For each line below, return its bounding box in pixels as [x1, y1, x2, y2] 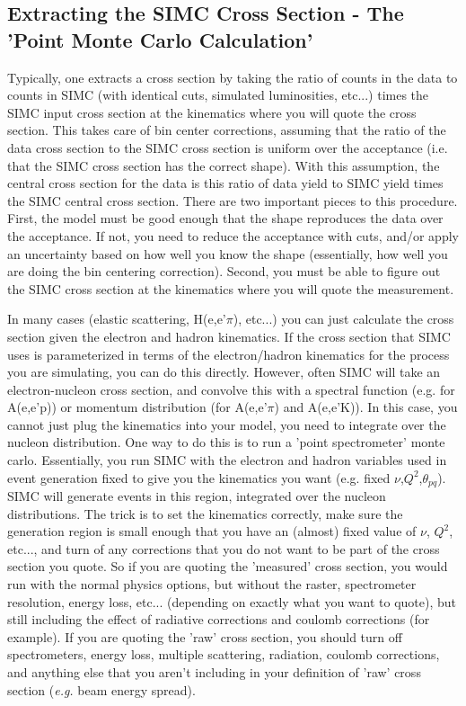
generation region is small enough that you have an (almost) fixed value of [7, 522, 417, 541]
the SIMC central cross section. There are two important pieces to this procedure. [7, 191, 458, 210]
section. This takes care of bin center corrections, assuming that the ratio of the [7, 121, 446, 139]
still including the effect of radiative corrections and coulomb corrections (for [7, 610, 430, 629]
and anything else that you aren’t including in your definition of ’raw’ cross [7, 663, 421, 682]
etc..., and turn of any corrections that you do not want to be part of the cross [7, 539, 440, 558]
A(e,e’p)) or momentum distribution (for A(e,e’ [7, 398, 268, 416]
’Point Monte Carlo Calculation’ [7, 25, 313, 53]
